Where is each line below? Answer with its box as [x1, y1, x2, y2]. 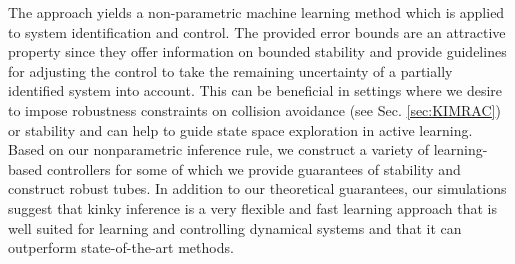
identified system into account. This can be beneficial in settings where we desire [8, 80, 502, 101]
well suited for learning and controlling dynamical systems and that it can [8, 217, 462, 238]
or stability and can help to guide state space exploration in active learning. [8, 119, 473, 140]
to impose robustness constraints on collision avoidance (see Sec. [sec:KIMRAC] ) [8, 99, 501, 120]
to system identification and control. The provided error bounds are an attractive [8, 21, 506, 42]
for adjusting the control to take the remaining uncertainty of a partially [8, 60, 453, 81]
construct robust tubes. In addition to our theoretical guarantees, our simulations [8, 178, 507, 199]
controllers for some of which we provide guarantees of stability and [46, 158, 461, 179]
